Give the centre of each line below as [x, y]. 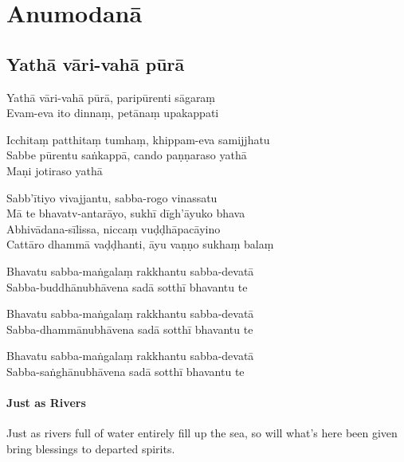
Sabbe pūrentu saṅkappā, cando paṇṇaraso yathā [127, 155]
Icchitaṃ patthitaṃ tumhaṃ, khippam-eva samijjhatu [138, 139]
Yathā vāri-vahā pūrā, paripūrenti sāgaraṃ [111, 97]
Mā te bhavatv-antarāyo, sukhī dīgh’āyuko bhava [126, 213]
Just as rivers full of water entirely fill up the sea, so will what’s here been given [202, 433]
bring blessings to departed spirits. [91, 448]
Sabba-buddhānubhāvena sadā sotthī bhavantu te [127, 286]
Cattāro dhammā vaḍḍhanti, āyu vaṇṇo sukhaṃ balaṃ [140, 244]
